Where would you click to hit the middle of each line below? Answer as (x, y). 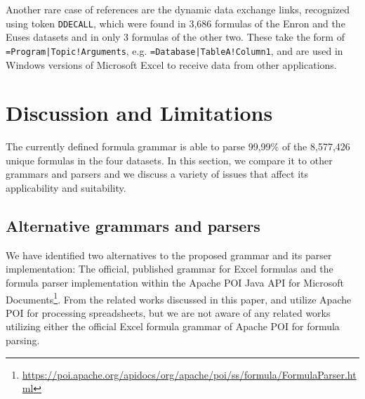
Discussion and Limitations (139, 113)
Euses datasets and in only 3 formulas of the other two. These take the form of (175, 37)
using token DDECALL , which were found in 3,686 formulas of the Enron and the (175, 23)
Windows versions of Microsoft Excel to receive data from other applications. (171, 64)
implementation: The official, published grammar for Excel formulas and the (170, 269)
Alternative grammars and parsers (133, 225)
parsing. (23, 340)
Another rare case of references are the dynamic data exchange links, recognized (178, 9)
